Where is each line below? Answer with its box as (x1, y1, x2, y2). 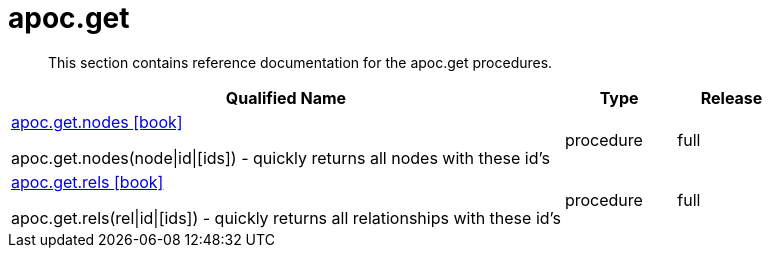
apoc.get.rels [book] (11, 171, 164, 192)
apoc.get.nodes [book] (11, 111, 183, 132)
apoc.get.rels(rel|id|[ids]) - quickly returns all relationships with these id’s (11, 207, 561, 228)
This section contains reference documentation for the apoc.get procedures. (48, 53, 553, 71)
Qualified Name (225, 87, 347, 108)
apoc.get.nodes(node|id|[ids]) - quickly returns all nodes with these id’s (11, 147, 550, 168)
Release (700, 87, 763, 108)
